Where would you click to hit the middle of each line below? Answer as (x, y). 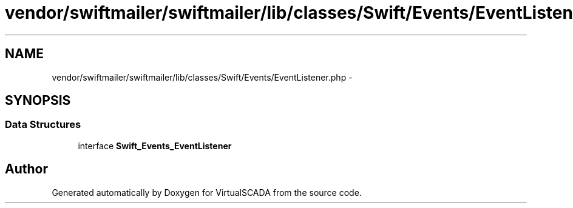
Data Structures (43, 125)
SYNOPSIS (38, 101)
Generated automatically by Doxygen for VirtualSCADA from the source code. (207, 192)
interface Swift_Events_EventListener (155, 146)
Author (26, 169)
